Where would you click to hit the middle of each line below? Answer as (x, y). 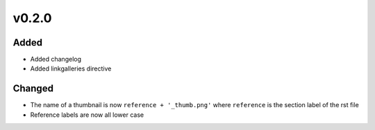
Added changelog (56, 59)
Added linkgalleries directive (71, 68)
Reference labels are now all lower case (87, 115)
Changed (33, 89)
